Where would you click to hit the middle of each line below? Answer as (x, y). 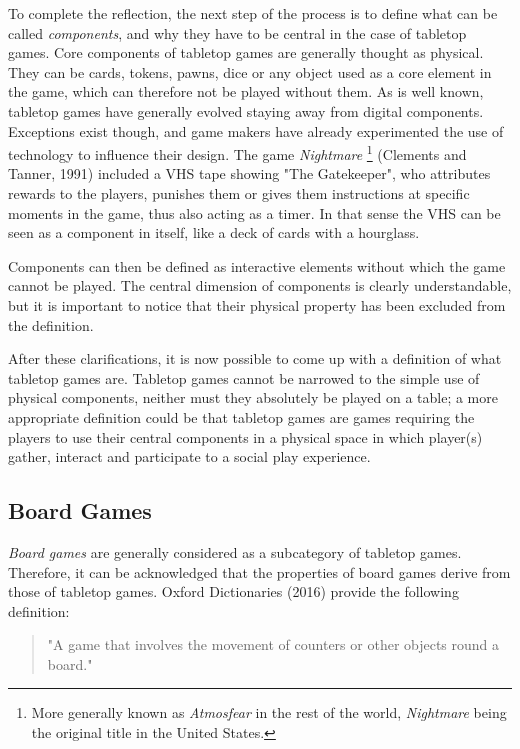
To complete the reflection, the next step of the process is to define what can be (253, 13)
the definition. (51, 324)
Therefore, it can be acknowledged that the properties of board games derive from (259, 571)
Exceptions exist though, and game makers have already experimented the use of (256, 130)
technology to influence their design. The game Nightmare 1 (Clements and (237, 152)
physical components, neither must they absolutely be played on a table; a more (253, 397)
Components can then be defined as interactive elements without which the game (257, 265)
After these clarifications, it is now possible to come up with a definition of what (255, 358)
